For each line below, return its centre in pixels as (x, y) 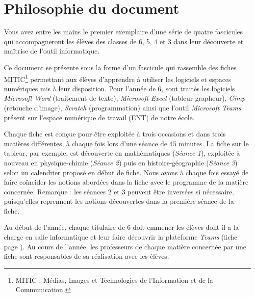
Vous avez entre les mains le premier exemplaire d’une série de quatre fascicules (124, 32)
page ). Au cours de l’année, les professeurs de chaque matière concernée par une (125, 246)
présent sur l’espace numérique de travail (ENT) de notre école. (99, 117)
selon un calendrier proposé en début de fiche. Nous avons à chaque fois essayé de (126, 172)
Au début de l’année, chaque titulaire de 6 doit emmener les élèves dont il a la (121, 227)
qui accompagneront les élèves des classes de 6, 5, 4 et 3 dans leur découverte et (124, 41)
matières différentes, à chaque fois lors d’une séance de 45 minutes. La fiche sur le (126, 143)
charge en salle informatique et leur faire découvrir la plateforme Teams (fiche (121, 237)
